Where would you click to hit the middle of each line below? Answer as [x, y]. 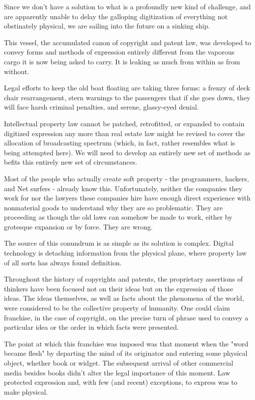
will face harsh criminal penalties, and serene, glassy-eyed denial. [101, 107]
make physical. [26, 391]
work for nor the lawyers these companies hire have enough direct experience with [127, 198]
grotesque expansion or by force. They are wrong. [78, 226]
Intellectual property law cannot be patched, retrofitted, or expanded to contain [124, 123]
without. [17, 71]
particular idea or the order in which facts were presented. [91, 327]
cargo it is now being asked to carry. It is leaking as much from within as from [122, 61]
